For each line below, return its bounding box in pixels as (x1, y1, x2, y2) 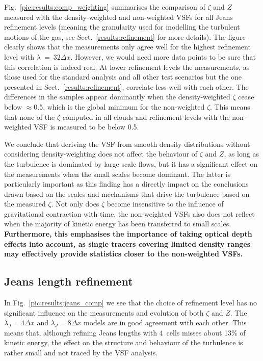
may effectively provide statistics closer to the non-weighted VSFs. (4, 248, 243, 259)
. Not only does (51, 198, 99, 209)
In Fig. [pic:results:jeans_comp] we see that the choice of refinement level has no (4, 297, 257, 308)
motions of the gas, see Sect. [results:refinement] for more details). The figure (4, 31, 246, 42)
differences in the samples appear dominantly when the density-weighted (4, 91, 230, 102)
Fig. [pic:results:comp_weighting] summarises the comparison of (4, 2, 205, 12)
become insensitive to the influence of (107, 198, 224, 209)
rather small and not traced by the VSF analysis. (4, 347, 158, 358)
